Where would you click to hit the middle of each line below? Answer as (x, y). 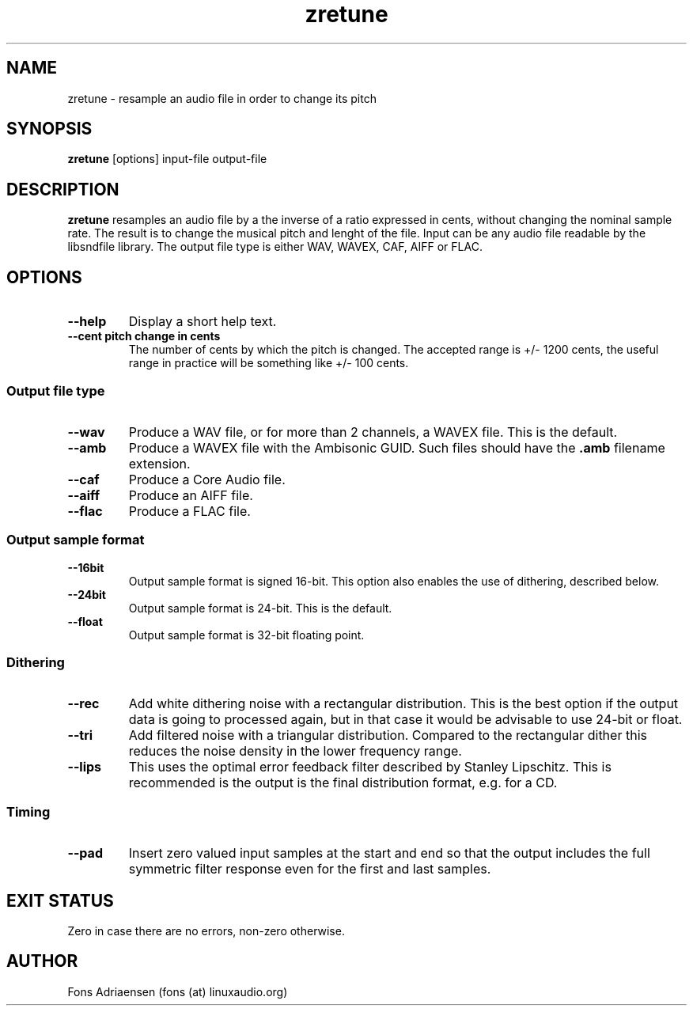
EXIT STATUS (60, 900)
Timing (28, 811)
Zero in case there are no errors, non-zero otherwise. (206, 931)
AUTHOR (42, 961)
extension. (159, 463)
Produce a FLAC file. (189, 511)
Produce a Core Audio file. (207, 479)
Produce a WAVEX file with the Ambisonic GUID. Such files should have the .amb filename (397, 447)
